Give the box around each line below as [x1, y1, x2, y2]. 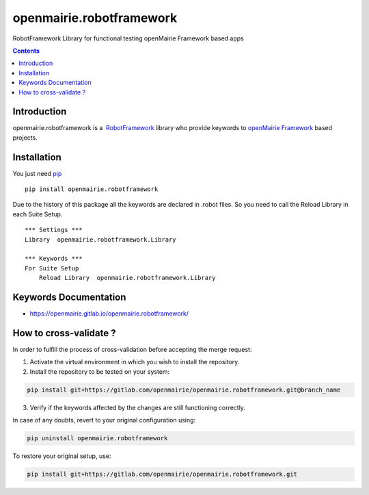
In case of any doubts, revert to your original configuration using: [12, 416, 196, 424]
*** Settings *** [25, 226, 83, 234]
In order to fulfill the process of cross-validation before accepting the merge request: [12, 346, 252, 354]
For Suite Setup [25, 264, 79, 272]
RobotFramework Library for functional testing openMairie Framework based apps [12, 34, 244, 42]
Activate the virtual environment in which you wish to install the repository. [29, 358, 240, 366]
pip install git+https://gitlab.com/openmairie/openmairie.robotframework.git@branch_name [27, 385, 341, 394]
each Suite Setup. [12, 210, 63, 218]
